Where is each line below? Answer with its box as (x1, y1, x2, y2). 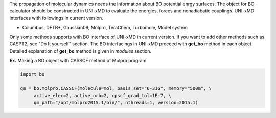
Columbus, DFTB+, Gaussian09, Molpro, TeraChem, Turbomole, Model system (22, 25, 188, 31)
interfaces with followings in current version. (9, 15, 103, 21)
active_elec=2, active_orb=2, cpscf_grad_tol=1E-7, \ (33, 92, 171, 98)
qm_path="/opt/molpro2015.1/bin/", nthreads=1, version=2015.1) (33, 100, 198, 106)
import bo (20, 71, 45, 77)
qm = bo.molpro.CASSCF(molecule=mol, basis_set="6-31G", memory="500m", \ (20, 85, 212, 91)
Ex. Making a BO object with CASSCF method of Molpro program (9, 57, 147, 63)
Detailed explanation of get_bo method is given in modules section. (9, 48, 152, 54)
